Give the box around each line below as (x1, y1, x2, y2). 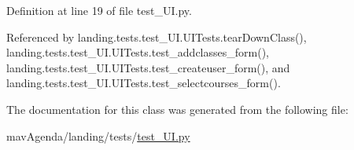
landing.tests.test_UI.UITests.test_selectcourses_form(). (6, 75, 281, 91)
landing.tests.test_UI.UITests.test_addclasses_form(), (6, 44, 269, 60)
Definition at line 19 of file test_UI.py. (6, 2, 192, 18)
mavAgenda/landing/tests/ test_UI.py (6, 127, 190, 144)
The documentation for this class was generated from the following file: (6, 101, 348, 117)
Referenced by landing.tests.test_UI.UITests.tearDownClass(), (6, 28, 307, 45)
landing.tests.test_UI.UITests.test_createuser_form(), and (6, 59, 290, 75)
